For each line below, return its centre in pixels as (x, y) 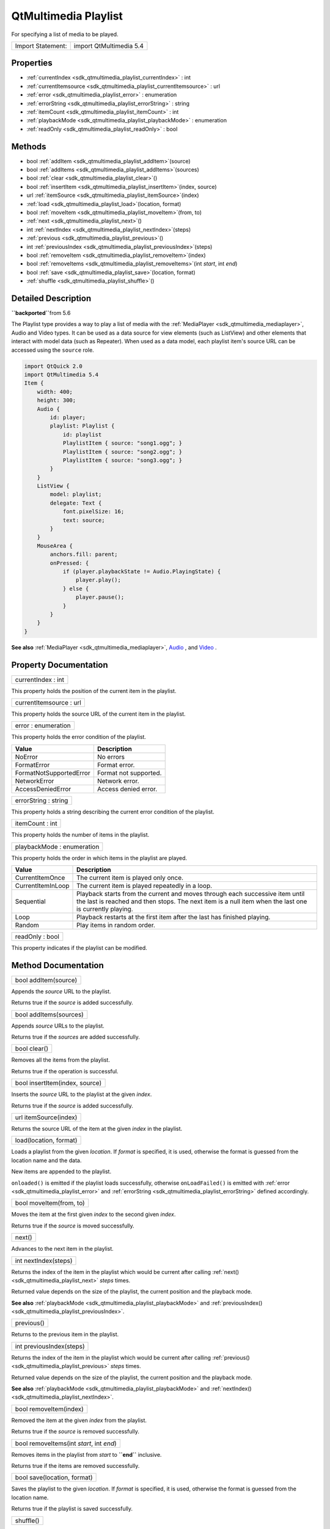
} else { (76, 588)
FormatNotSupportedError (53, 772)
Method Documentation (57, 965)
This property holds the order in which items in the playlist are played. (99, 858)
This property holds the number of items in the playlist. (80, 835)
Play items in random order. (116, 925)
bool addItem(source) (46, 980)
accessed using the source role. (53, 350)
